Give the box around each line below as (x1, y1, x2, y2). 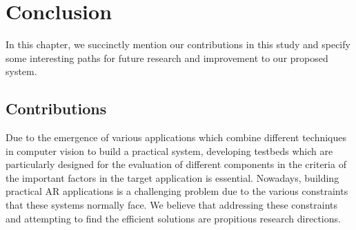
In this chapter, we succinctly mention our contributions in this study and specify (6, 37, 350, 52)
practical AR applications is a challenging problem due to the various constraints (6, 184, 348, 198)
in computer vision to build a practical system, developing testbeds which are (6, 143, 333, 158)
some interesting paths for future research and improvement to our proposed (6, 50, 328, 65)
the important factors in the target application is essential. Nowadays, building (6, 170, 339, 185)
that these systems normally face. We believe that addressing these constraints (6, 198, 338, 212)
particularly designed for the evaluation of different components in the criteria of (6, 157, 346, 171)
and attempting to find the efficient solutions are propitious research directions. (6, 211, 341, 225)
